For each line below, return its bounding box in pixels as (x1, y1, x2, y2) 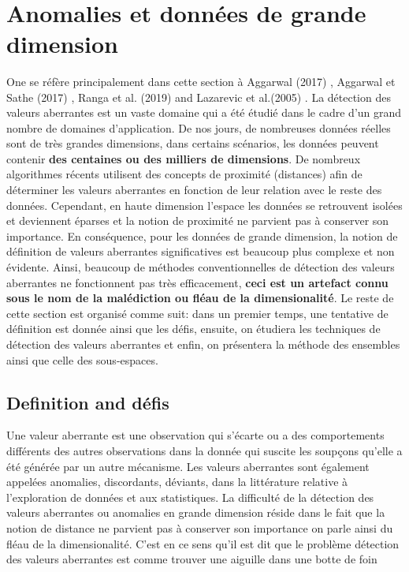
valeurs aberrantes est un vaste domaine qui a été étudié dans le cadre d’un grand (6, 104, 402, 121)
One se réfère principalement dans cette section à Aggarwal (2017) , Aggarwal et (6, 73, 396, 89)
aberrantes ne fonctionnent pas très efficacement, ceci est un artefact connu (6, 274, 389, 290)
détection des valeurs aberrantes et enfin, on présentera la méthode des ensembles (6, 336, 400, 352)
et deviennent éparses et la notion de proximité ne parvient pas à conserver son (6, 212, 389, 229)
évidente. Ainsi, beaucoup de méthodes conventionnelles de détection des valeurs (6, 259, 395, 275)
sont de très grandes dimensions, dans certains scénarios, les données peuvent (6, 135, 379, 151)
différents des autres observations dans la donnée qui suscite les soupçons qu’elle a (6, 442, 403, 458)
